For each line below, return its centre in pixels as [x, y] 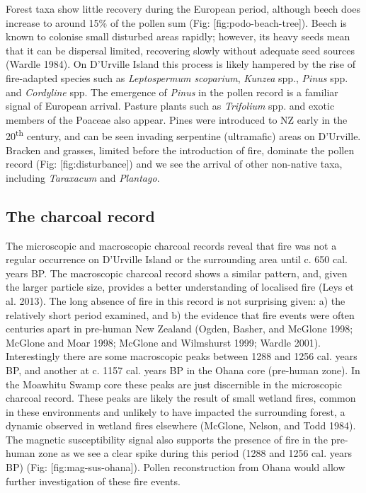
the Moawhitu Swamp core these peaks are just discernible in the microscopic [174, 384]
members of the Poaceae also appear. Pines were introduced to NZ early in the [177, 119]
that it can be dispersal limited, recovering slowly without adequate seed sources [180, 50]
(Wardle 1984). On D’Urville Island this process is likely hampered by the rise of [181, 64]
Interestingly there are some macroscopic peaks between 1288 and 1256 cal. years [182, 356]
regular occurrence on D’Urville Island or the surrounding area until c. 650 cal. [177, 259]
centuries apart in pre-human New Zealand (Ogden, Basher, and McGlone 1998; [179, 329]
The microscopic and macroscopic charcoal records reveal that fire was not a [171, 245]
